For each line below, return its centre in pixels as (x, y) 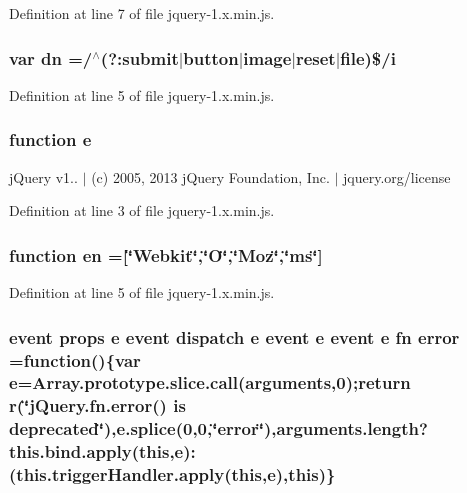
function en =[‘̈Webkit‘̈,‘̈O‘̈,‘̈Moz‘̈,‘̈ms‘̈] (166, 254)
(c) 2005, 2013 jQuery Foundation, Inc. (210, 176)
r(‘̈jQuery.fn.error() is (97, 405)
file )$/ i (368, 57)
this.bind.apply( (74, 451)
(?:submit (139, 57)
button (211, 57)
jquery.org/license (397, 176)
